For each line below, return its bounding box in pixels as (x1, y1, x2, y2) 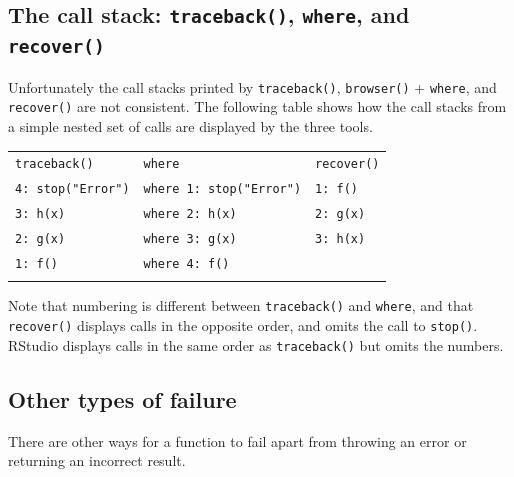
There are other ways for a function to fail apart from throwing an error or (8, 430, 467, 451)
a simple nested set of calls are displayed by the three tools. (8, 116, 373, 137)
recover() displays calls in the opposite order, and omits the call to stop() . (8, 315, 478, 336)
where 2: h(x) (143, 207, 237, 222)
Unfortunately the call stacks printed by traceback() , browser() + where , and (8, 76, 497, 97)
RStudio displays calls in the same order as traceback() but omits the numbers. (8, 334, 504, 355)
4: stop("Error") (15, 182, 130, 197)
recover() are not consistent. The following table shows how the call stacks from (8, 96, 507, 117)
